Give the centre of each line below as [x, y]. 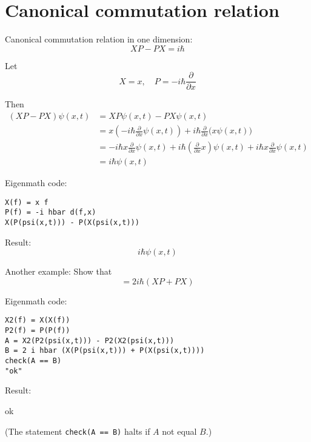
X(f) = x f [27, 202]
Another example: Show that [59, 271]
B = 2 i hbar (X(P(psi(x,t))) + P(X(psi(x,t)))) [105, 351]
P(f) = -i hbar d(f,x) [51, 213]
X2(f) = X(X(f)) [38, 320]
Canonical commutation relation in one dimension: [99, 39]
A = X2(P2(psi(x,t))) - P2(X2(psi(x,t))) [90, 340]
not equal [179, 431]
